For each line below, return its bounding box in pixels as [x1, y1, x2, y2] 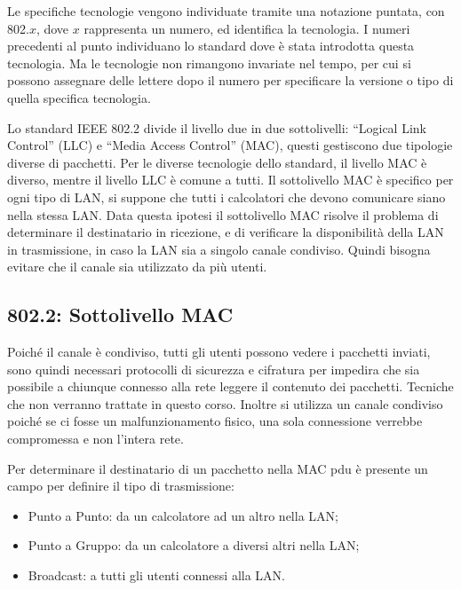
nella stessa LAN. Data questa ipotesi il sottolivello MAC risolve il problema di [7, 205, 439, 224]
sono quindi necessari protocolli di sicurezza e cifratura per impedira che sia [7, 359, 420, 378]
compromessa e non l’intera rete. [7, 429, 184, 448]
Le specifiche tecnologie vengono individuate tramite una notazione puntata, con [7, 2, 445, 20]
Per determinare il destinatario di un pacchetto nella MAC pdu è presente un [7, 459, 428, 477]
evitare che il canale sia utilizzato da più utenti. [7, 257, 267, 276]
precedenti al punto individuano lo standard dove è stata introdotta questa [7, 36, 415, 55]
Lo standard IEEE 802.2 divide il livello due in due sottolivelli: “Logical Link [7, 118, 426, 137]
